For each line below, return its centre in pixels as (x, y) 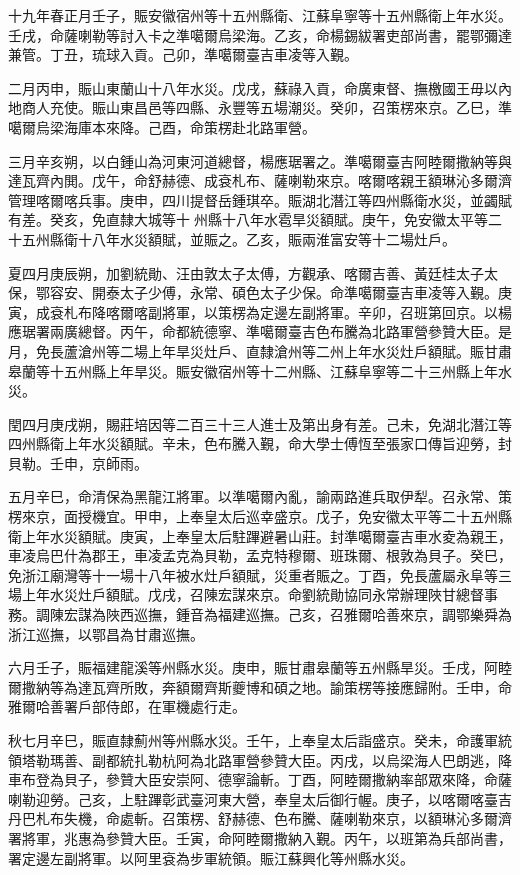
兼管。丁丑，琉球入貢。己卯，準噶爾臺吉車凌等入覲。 (183, 54)
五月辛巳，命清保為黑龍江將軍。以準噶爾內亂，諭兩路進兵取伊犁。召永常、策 (260, 496)
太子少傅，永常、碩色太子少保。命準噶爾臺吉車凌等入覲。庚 (315, 292)
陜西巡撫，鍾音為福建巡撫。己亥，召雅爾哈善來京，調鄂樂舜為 (308, 614)
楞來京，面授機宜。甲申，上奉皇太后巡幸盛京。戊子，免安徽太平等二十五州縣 (260, 516)
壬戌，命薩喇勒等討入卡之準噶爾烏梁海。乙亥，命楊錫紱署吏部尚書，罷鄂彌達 (260, 34)
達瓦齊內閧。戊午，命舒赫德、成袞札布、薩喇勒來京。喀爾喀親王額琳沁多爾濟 (260, 180)
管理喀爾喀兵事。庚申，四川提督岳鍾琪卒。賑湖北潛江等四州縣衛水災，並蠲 (253, 199)
